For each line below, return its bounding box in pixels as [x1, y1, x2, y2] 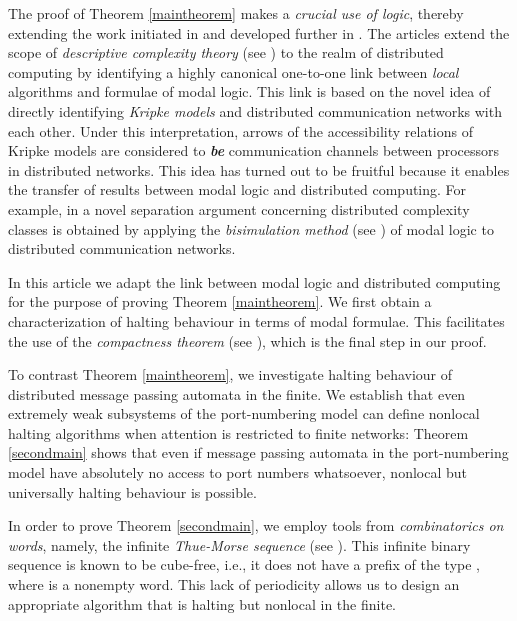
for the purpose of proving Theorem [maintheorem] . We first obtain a [8, 291, 432, 312]
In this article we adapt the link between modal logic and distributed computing [8, 271, 501, 292]
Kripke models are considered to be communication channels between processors [8, 140, 500, 161]
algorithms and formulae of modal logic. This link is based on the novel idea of [8, 81, 491, 102]
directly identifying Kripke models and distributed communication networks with [8, 100, 502, 121]
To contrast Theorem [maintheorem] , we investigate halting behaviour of [8, 364, 453, 385]
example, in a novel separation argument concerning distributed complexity [8, 198, 470, 219]
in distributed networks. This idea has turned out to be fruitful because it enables [8, 159, 510, 180]
